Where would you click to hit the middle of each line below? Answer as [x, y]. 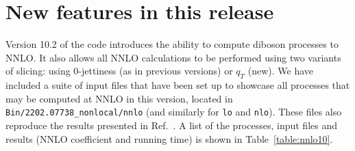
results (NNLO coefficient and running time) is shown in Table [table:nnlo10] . [169, 138]
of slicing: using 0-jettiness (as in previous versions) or [119, 71]
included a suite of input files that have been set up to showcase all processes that [178, 85]
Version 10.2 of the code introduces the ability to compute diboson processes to [172, 44]
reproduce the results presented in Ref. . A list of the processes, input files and [172, 125]
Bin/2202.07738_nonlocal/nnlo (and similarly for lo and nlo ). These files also [174, 112]
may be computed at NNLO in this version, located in [119, 98]
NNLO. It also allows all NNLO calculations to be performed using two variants [173, 57]
